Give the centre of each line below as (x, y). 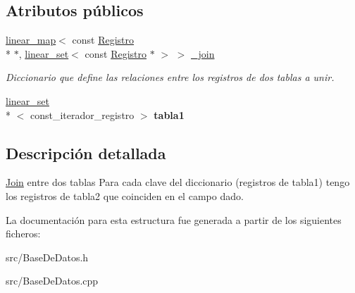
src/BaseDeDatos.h (47, 257)
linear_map (31, 40)
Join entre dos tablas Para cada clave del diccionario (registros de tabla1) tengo (178, 182)
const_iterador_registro (82, 114)
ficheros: (23, 233)
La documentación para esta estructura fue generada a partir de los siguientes (174, 219)
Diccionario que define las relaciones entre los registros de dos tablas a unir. (170, 77)
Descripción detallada (86, 152)
